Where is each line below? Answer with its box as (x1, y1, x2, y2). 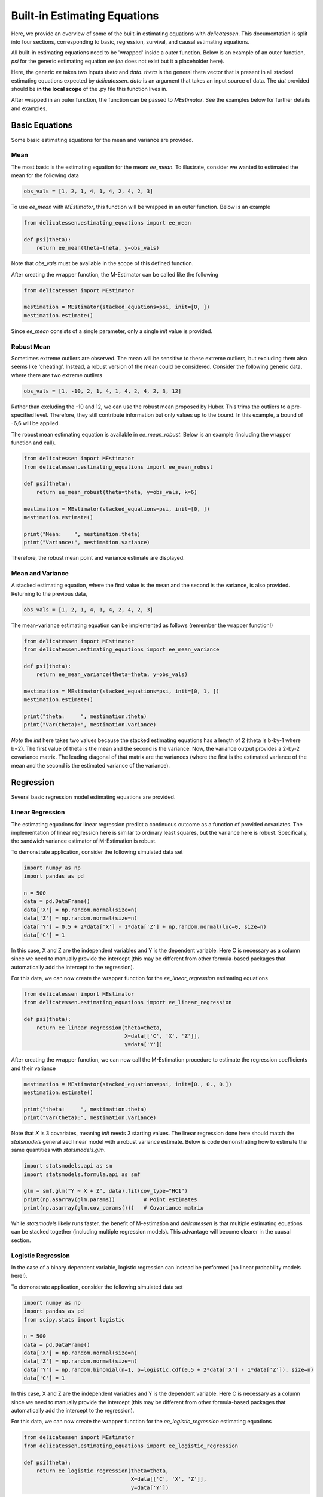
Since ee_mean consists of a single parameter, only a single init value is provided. (11, 327, 212, 335)
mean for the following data (11, 172, 79, 179)
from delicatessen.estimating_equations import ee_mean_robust (23, 463, 214, 470)
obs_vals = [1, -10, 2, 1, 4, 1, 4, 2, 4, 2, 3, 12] (23, 387, 182, 395)
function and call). (11, 439, 56, 446)
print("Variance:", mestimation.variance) (23, 539, 150, 546)
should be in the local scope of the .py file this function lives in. (11, 85, 168, 92)
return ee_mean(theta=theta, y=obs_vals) (36, 244, 160, 251)
